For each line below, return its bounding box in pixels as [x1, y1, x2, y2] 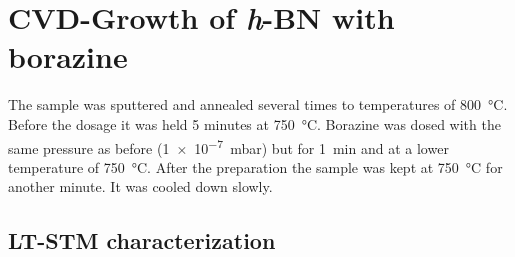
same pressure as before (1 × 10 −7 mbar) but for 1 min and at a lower [8, 134, 449, 158]
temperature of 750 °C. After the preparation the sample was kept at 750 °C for [8, 156, 503, 177]
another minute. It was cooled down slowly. [8, 176, 273, 197]
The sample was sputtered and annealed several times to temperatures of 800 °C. [8, 94, 508, 115]
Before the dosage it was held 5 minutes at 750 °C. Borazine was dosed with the [8, 113, 501, 134]
